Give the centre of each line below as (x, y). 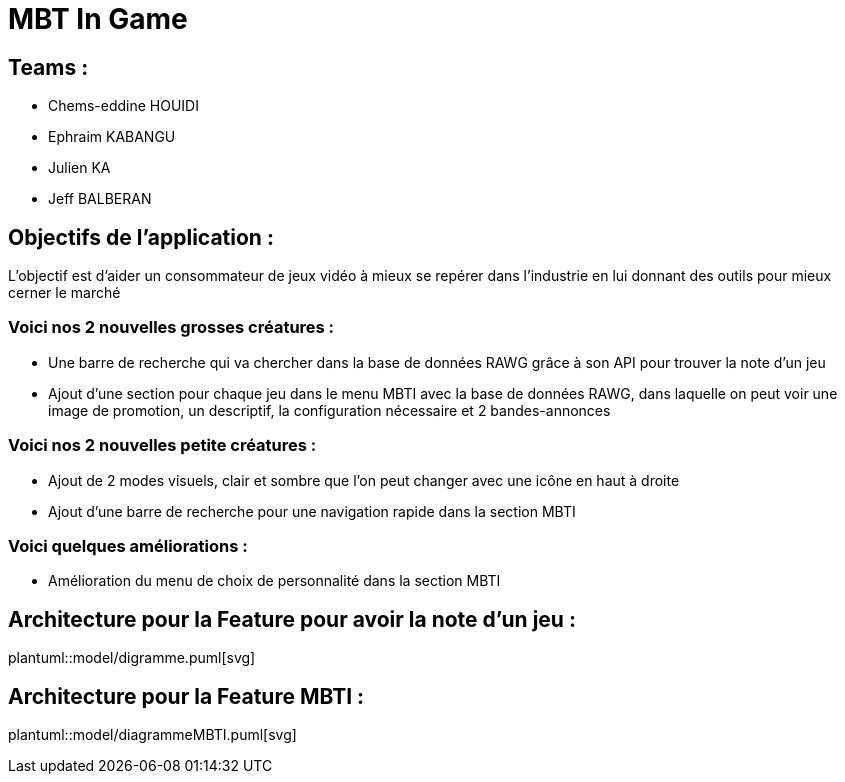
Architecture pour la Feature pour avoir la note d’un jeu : (292, 619)
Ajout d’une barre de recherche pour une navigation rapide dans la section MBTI (312, 511)
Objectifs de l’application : (141, 237)
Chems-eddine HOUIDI (123, 106)
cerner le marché (64, 293)
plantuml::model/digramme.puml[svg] (132, 658)
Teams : (48, 67)
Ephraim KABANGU (112, 137)
